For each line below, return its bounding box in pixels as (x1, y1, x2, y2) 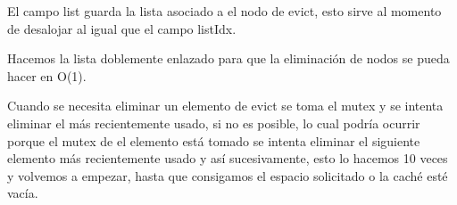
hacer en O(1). (7, 66, 87, 85)
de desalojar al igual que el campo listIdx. (7, 19, 237, 37)
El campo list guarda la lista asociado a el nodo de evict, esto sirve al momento (7, 2, 442, 20)
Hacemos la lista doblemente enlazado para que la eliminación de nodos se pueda (7, 49, 450, 68)
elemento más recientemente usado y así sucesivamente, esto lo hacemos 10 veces (7, 149, 448, 168)
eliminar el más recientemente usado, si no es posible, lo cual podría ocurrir (7, 113, 420, 132)
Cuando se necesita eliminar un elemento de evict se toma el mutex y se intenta (7, 96, 444, 115)
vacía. (7, 184, 38, 202)
